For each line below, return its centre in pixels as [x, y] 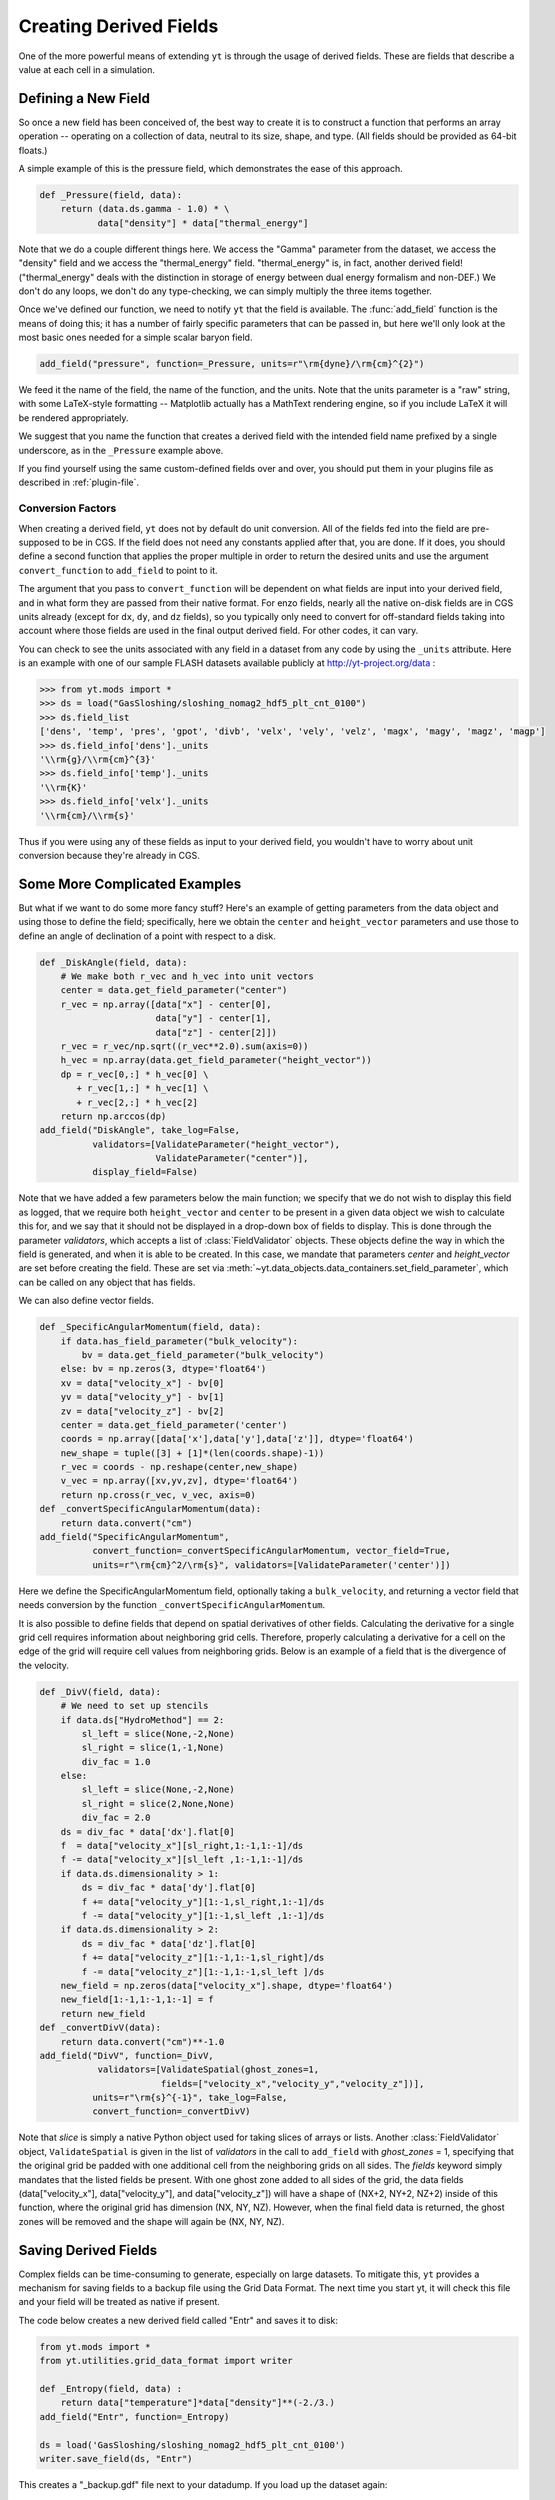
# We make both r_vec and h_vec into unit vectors [187, 976]
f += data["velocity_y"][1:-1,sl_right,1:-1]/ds [203, 1901]
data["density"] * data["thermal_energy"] [203, 223]
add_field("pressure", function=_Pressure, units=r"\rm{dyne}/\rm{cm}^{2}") [232, 364]
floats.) [33, 150]
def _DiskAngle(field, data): [113, 962]
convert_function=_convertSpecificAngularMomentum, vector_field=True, [271, 1551]
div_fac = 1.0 [116, 1761]
